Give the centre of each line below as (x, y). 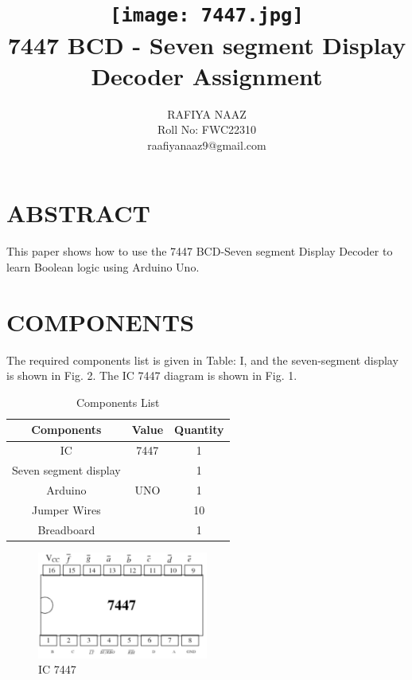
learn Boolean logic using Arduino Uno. (103, 266)
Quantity (199, 430)
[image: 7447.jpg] (207, 16)
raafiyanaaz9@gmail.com (207, 145)
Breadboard (66, 529)
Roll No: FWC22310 (207, 129)
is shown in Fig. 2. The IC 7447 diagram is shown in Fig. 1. (152, 375)
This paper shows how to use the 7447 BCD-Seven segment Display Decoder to (200, 251)
